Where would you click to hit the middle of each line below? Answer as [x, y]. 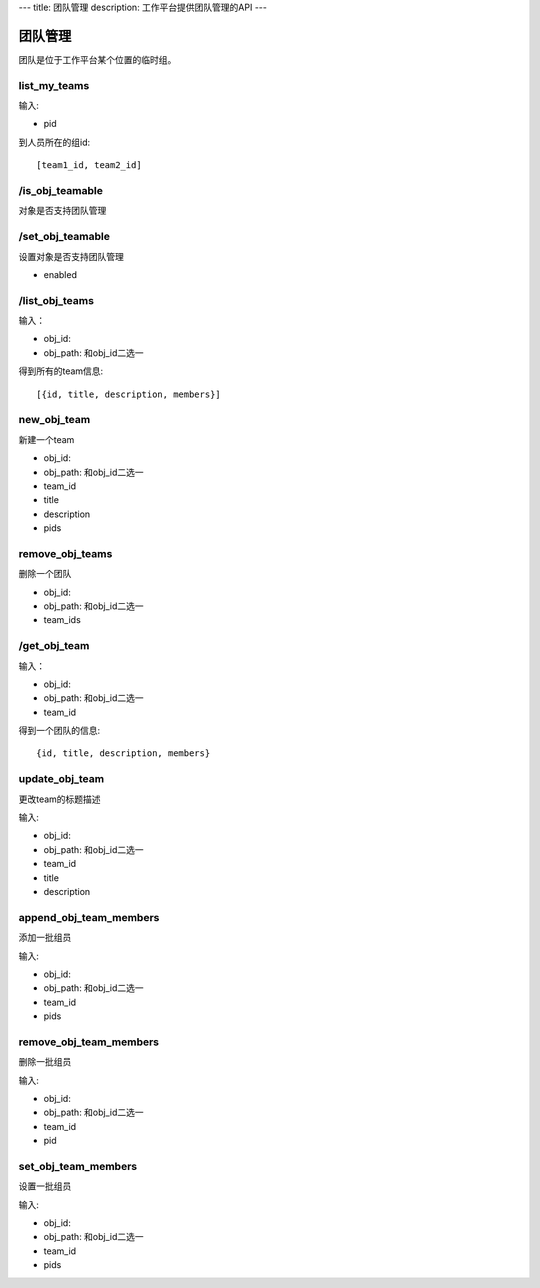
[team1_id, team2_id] [89, 165]
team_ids [62, 620]
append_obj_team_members [89, 917]
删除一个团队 [45, 574]
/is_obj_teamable [61, 190]
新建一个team [46, 439]
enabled [60, 274]
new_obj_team [54, 420]
